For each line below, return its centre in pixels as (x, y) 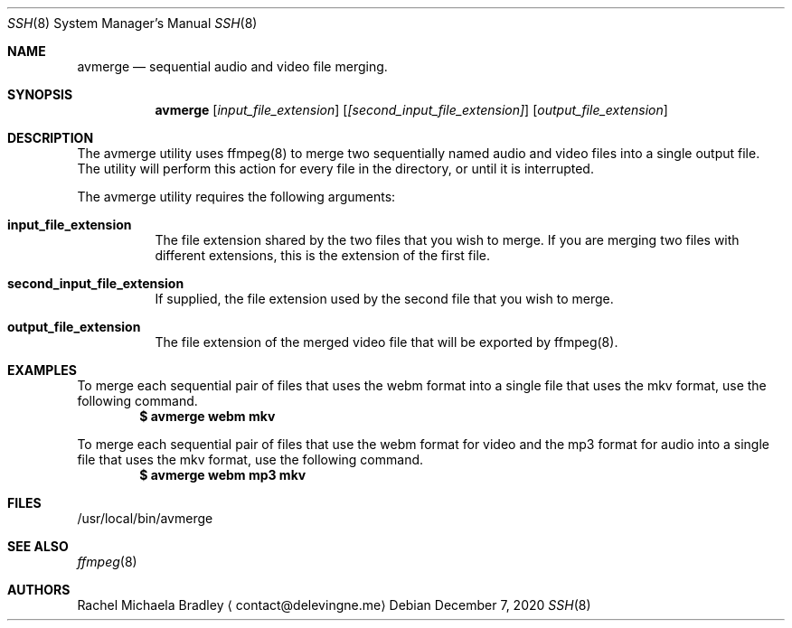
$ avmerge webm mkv (207, 416)
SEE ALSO (38, 546)
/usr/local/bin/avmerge (145, 518)
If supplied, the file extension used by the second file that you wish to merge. (384, 299)
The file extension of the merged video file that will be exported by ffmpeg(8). (387, 342)
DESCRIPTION (51, 138)
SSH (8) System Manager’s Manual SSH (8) (132, 23)
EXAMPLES (42, 370)
